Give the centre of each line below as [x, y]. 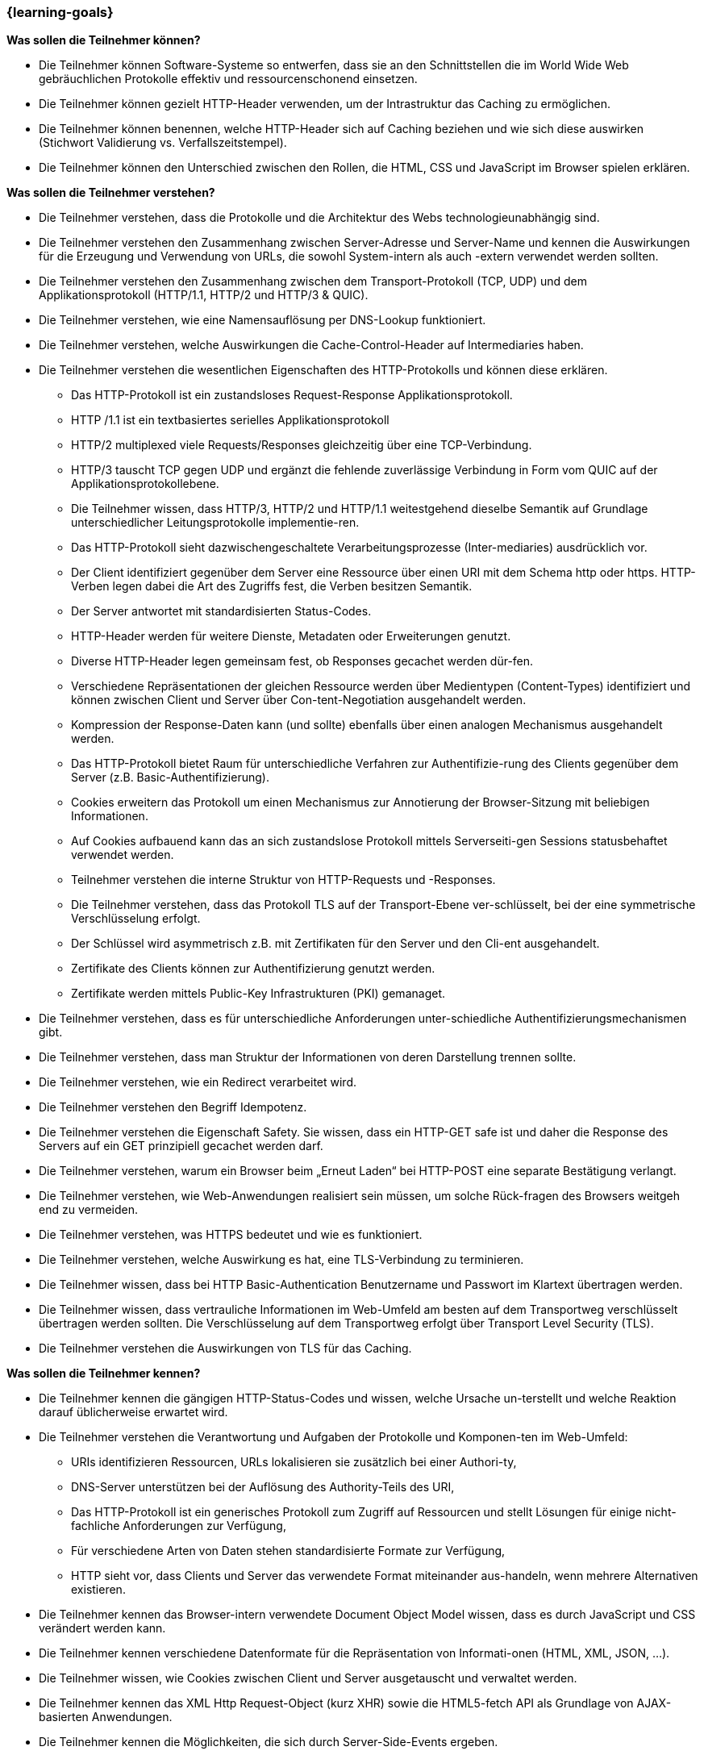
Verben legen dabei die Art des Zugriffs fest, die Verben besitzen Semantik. [272, 586]
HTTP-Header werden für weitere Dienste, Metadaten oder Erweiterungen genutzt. [291, 636]
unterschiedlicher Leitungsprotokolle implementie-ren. [215, 523]
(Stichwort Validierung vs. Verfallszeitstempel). [163, 143]
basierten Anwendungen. [106, 1717]
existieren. [98, 1590]
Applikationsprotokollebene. [145, 484]
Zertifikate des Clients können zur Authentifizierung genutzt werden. [253, 969]
